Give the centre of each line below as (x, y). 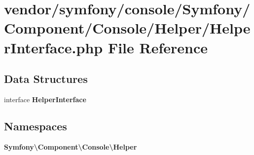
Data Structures (46, 79)
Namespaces (36, 126)
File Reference (158, 47)
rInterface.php (54, 47)
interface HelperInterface (45, 99)
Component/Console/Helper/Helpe (127, 28)
